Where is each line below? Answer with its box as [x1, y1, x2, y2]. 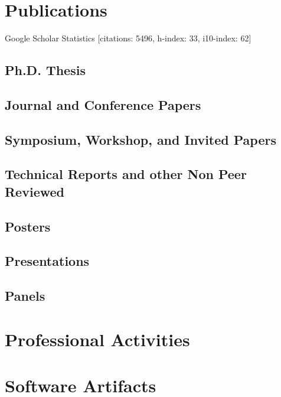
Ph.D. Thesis [5, 61, 86, 79]
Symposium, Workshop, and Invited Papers [5, 130, 276, 148]
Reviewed [5, 182, 64, 200]
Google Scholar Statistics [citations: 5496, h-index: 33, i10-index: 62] [5, 32, 251, 44]
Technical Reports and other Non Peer [5, 165, 247, 183]
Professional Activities [5, 327, 190, 351]
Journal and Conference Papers [5, 95, 201, 113]
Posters [5, 217, 51, 235]
